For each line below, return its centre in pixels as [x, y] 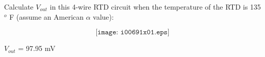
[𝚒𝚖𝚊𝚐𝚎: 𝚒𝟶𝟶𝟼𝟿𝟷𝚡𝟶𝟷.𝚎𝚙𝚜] [132, 33]
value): [103, 16]
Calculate [19, 7]
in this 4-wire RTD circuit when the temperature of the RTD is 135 [155, 7]
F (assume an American [47, 16]
